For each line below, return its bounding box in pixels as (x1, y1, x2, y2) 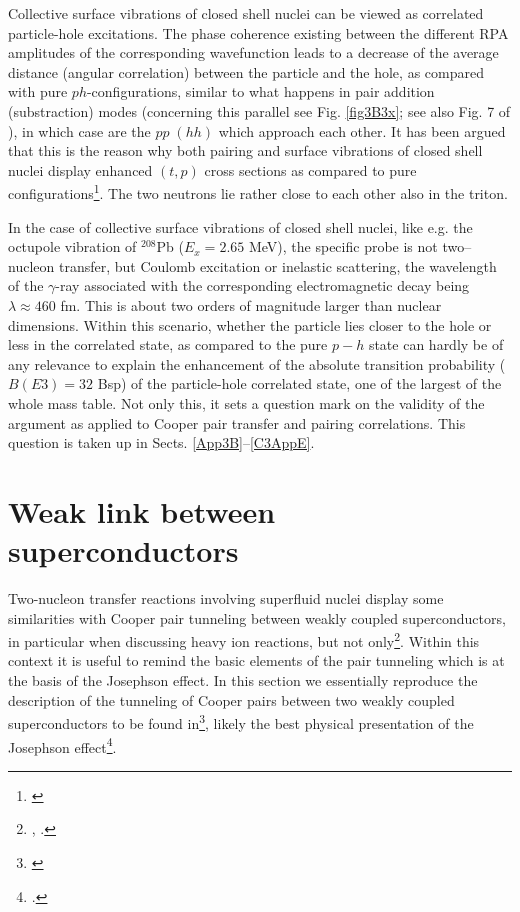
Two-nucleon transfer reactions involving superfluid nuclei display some (8, 588, 444, 609)
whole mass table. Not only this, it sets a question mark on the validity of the (8, 392, 485, 413)
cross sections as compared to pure (204, 159, 417, 180)
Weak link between (8, 490, 276, 531)
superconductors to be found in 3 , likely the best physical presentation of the (8, 710, 474, 733)
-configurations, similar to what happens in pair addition (86, 81, 435, 102)
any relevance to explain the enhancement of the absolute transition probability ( (8, 353, 506, 374)
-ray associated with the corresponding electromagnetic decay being (55, 275, 470, 296)
